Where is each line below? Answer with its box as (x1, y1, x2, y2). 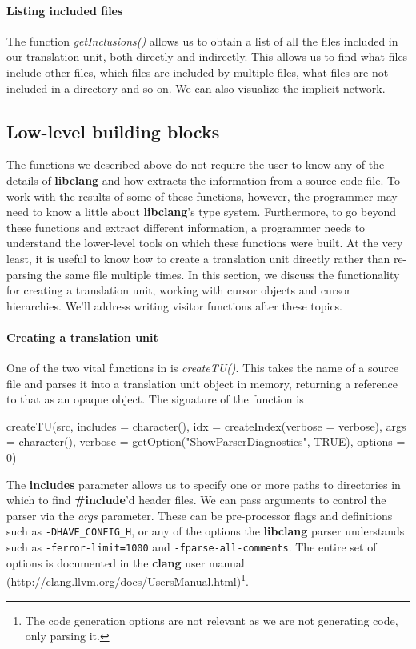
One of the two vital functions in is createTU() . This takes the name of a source (6, 359, 399, 376)
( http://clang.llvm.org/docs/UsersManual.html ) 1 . (6, 571, 249, 590)
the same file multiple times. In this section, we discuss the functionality (46, 266, 400, 282)
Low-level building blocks (6, 118, 220, 143)
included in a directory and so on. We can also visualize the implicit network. (6, 79, 386, 96)
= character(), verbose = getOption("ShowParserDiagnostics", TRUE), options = (6, 433, 406, 450)
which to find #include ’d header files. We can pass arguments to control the (6, 491, 386, 508)
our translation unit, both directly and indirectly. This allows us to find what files (6, 48, 408, 65)
